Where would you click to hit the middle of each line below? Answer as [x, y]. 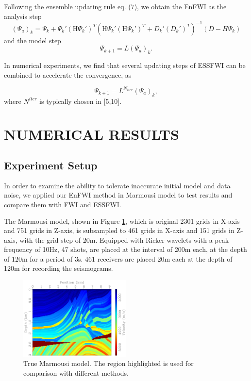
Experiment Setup [51, 165]
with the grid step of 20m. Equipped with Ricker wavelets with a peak [124, 240]
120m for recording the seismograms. [59, 268]
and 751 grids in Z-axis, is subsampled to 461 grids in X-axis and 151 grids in [119, 230]
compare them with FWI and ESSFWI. [63, 204]
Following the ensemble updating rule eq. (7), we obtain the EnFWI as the [115, 6]
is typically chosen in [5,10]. [81, 101]
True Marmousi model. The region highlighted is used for [109, 363]
